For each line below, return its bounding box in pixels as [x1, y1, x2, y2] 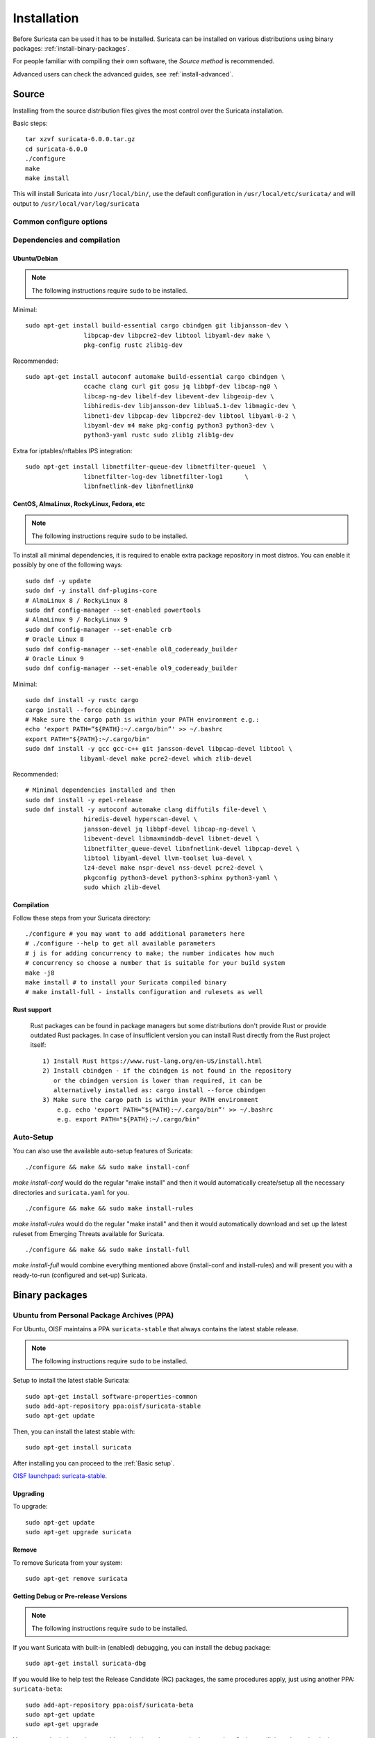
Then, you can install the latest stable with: [12, 1427, 135, 1436]
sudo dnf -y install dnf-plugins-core [25, 587, 158, 594]
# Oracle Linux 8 [25, 635, 84, 643]
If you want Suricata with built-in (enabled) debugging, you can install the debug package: [12, 1643, 272, 1652]
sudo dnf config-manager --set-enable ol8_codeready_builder [25, 645, 237, 653]
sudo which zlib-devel [83, 884, 161, 891]
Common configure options [12, 216, 108, 226]
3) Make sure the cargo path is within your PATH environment [42, 1096, 259, 1104]
